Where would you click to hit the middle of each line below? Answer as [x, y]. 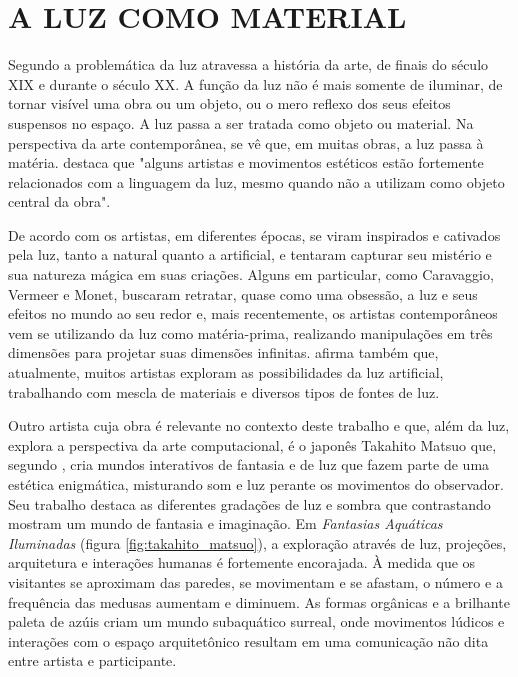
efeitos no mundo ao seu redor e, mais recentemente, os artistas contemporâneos [253, 313]
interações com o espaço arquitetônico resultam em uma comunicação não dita [248, 640]
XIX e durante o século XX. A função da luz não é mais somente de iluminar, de [255, 83]
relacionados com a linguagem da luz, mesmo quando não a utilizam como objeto [256, 181]
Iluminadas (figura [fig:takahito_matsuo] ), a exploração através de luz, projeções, [257, 542]
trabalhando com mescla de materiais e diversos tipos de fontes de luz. [224, 391]
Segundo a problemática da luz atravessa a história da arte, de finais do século [248, 64]
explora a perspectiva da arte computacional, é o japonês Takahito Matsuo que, [252, 444]
